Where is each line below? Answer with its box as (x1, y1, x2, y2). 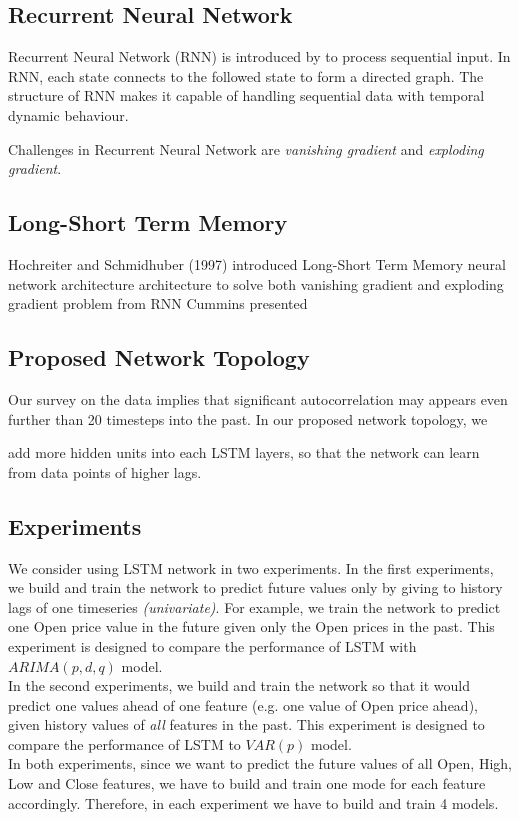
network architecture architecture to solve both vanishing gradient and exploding (8, 273, 504, 294)
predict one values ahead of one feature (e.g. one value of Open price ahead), (8, 694, 478, 715)
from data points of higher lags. (8, 461, 202, 482)
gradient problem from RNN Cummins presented (8, 293, 308, 314)
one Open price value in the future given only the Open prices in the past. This (8, 616, 495, 637)
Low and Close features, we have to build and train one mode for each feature (8, 773, 486, 794)
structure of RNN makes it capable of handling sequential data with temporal (8, 85, 485, 106)
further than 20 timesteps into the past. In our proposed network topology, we (8, 408, 488, 429)
